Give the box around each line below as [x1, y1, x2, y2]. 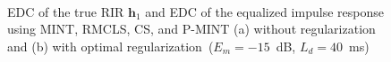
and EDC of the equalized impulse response [145, 2, 384, 20]
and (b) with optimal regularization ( [7, 36, 214, 55]
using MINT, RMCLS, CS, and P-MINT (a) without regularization [7, 19, 376, 38]
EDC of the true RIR [7, 2, 124, 20]
